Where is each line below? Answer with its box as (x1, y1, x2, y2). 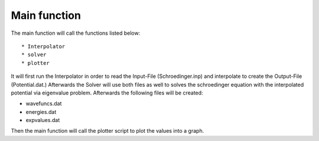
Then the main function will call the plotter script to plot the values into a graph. (11, 127, 204, 135)
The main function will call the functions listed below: (11, 29, 141, 37)
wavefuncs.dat (25, 100, 62, 107)
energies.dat (25, 108, 57, 115)
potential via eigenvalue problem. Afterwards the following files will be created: (11, 89, 203, 96)
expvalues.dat (25, 117, 60, 124)
